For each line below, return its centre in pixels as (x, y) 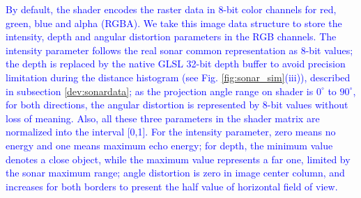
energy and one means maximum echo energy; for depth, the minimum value (169, 145)
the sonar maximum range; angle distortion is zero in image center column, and (175, 173)
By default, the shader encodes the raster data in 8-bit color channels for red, (171, 9)
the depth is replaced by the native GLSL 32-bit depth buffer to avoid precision (176, 64)
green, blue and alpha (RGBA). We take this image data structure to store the (174, 23)
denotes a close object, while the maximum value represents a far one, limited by (178, 159)
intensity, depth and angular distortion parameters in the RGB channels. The (171, 36)
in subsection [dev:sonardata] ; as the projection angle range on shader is (160, 91)
